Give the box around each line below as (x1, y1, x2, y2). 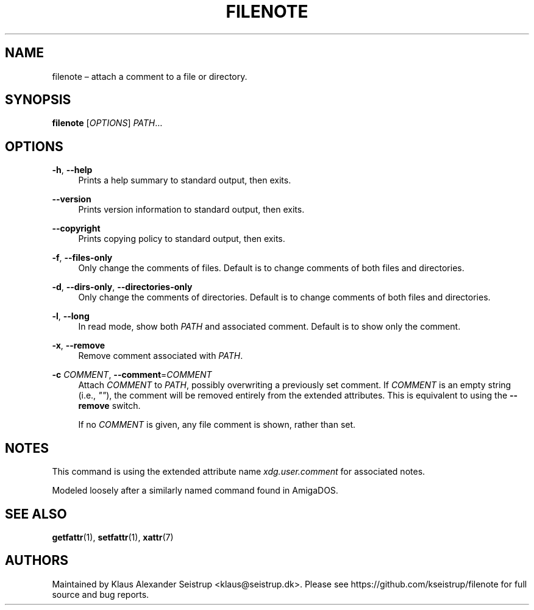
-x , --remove (52, 340, 105, 351)
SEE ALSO (5, 506, 67, 522)
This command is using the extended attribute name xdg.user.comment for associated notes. (52, 466, 425, 477)
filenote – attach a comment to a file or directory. (52, 71, 247, 82)
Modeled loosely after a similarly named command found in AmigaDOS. (52, 485, 338, 496)
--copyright (52, 223, 101, 234)
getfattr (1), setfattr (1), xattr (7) (52, 531, 174, 542)
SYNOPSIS (5, 92, 71, 108)
